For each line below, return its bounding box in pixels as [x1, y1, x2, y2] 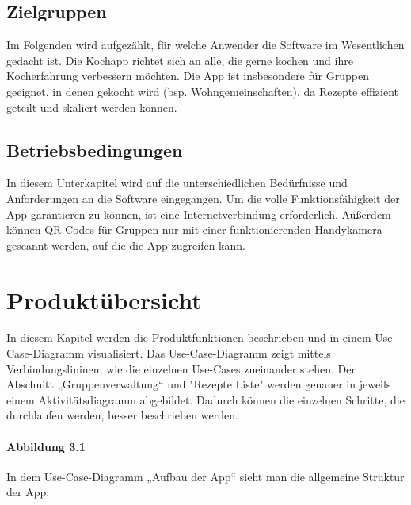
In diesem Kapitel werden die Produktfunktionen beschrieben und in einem [6, 329, 371, 346]
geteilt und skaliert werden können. [6, 98, 177, 115]
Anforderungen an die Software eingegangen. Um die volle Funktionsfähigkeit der [6, 189, 400, 206]
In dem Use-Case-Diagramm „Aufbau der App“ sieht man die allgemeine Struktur [6, 468, 405, 484]
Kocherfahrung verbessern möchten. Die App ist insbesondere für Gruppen [6, 67, 369, 84]
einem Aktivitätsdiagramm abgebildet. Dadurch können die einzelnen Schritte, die [6, 391, 405, 407]
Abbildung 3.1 [6, 438, 86, 454]
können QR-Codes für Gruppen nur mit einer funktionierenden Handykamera [6, 221, 382, 238]
